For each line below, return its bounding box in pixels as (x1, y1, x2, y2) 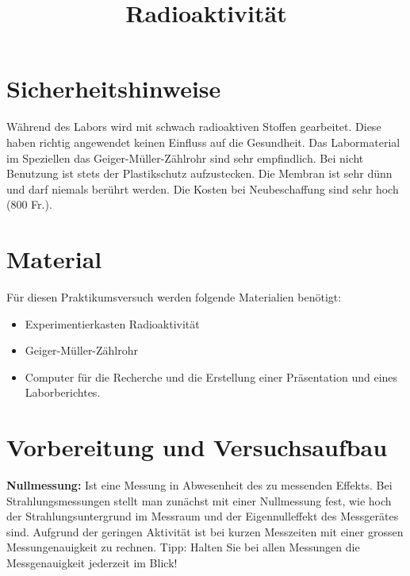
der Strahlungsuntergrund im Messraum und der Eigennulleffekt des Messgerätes (6, 508, 399, 524)
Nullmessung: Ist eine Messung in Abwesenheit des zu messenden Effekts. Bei (6, 477, 393, 493)
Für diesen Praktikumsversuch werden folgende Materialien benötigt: (6, 289, 342, 305)
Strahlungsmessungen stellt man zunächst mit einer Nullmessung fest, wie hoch (6, 492, 392, 509)
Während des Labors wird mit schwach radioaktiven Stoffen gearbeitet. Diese (6, 118, 381, 135)
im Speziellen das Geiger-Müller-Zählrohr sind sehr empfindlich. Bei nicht (6, 149, 364, 166)
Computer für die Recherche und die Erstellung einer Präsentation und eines (25, 368, 398, 385)
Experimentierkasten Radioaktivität (25, 315, 200, 332)
